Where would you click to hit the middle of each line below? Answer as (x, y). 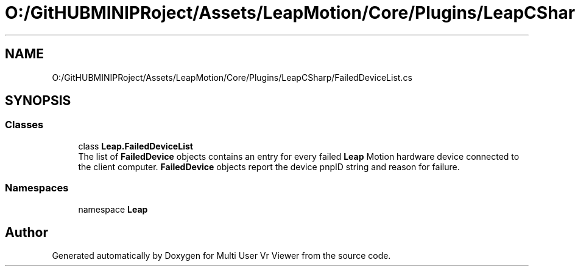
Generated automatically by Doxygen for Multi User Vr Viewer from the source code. (221, 256)
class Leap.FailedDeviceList (136, 146)
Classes (24, 125)
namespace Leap (113, 209)
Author (26, 232)
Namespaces (37, 188)
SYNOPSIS (38, 101)
